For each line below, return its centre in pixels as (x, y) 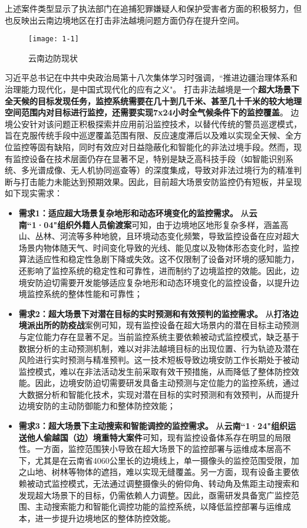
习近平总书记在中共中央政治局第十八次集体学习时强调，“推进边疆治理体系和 (151, 77)
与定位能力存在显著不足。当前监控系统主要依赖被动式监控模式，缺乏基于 (159, 336)
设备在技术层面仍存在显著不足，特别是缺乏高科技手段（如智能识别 (157, 158)
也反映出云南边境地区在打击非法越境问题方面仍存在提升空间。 (124, 20)
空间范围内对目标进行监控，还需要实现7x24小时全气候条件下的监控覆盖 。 (146, 112)
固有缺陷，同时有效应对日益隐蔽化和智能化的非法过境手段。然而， (165, 147)
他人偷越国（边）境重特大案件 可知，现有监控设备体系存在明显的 (151, 437)
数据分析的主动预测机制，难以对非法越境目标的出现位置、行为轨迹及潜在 (159, 348)
